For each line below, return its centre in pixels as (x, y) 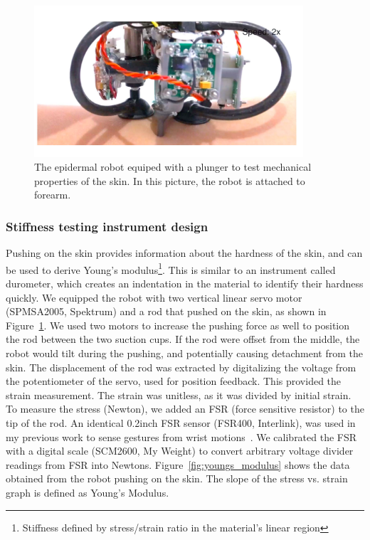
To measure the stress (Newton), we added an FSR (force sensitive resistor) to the (185, 409)
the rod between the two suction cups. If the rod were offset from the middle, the (183, 339)
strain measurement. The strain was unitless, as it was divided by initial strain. (179, 395)
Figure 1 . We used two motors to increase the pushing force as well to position (178, 325)
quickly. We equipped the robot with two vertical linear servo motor (154, 297)
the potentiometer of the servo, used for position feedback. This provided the (174, 381)
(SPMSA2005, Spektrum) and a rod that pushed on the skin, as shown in (166, 311)
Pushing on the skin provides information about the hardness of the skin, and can (184, 253)
